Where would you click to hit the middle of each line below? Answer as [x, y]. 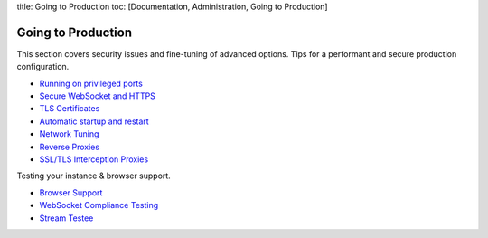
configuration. [43, 67]
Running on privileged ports [91, 83]
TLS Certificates [70, 109]
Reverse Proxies [69, 147]
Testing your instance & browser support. [94, 176]
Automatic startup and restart [94, 121]
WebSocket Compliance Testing [99, 205]
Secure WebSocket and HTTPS [97, 96]
